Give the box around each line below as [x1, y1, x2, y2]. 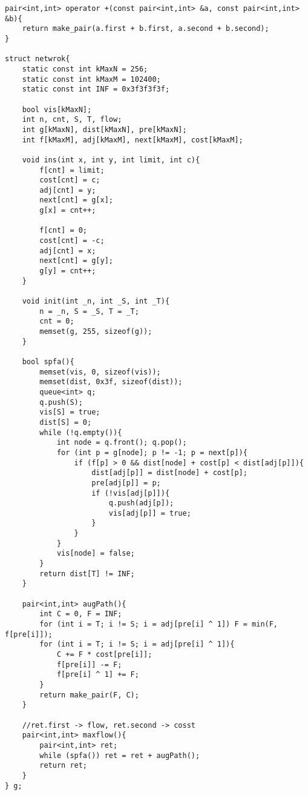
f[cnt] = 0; [39, 226, 88, 235]
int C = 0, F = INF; [39, 610, 122, 619]
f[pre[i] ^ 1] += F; [56, 670, 139, 679]
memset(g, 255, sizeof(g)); [39, 327, 152, 336]
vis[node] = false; [56, 549, 135, 558]
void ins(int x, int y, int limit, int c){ [22, 155, 200, 164]
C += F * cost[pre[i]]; [56, 650, 152, 659]
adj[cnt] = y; [39, 185, 96, 195]
